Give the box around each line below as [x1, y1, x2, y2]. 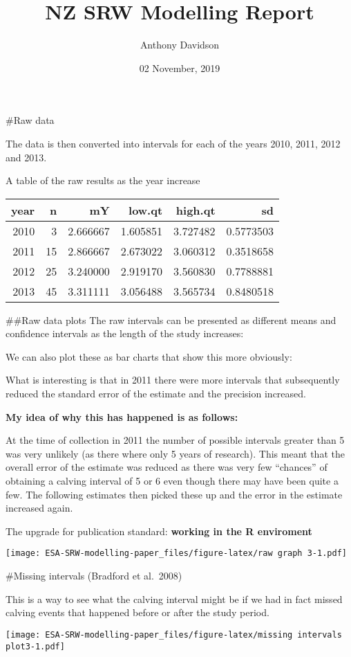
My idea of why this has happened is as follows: [6, 409, 238, 424]
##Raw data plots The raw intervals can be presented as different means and [6, 312, 336, 327]
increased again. [6, 501, 73, 515]
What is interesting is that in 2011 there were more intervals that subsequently [6, 372, 340, 387]
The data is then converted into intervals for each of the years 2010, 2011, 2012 [6, 136, 341, 150]
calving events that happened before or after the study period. [6, 605, 269, 620]
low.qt [129, 201, 163, 218]
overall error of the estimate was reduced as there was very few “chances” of [6, 460, 328, 474]
